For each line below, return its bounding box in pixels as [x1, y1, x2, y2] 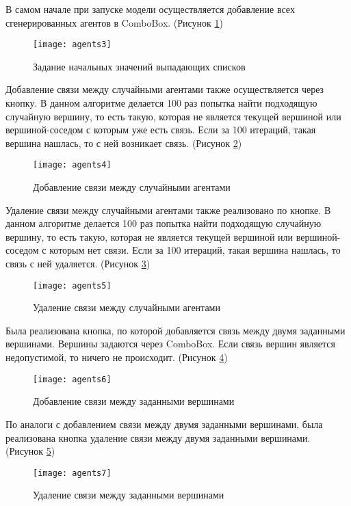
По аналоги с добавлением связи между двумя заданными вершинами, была [5, 416, 323, 431]
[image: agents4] [33, 160, 112, 170]
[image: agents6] [33, 374, 112, 384]
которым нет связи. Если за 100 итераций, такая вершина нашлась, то [49, 243, 341, 257]
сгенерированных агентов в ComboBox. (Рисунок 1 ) [5, 15, 224, 29]
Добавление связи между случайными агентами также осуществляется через [5, 82, 324, 96]
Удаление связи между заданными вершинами [33, 488, 224, 502]
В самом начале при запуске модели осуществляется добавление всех [5, 2, 295, 16]
